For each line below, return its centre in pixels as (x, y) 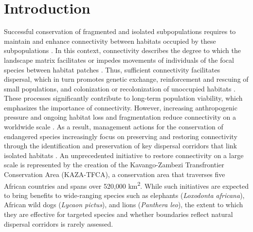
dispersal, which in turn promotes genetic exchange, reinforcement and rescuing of (126, 79)
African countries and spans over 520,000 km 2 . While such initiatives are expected (126, 185)
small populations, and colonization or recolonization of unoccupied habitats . (120, 88)
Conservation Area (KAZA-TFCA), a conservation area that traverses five (115, 174)
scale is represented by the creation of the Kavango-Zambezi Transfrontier (114, 165)
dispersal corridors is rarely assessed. (59, 223)
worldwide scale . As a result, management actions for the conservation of (114, 127)
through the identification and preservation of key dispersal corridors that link (120, 146)
